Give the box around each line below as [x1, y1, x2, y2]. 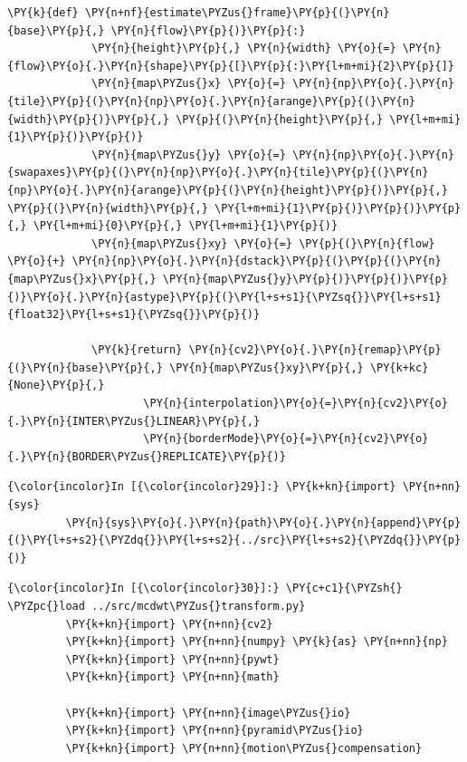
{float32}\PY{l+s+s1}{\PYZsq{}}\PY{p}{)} [7, 308, 261, 322]
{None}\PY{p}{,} [7, 379, 105, 392]
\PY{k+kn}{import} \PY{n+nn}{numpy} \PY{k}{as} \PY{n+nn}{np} [65, 635, 448, 649]
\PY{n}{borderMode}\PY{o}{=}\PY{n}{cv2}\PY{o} [143, 432, 429, 446]
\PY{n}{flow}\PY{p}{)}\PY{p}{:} [110, 24, 306, 37]
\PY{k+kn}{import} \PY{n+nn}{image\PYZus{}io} [65, 706, 351, 719]
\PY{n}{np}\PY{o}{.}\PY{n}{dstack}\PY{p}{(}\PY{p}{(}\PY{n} [71, 255, 442, 268]
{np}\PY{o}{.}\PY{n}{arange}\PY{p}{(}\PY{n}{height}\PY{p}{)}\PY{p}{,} [7, 183, 448, 197]
